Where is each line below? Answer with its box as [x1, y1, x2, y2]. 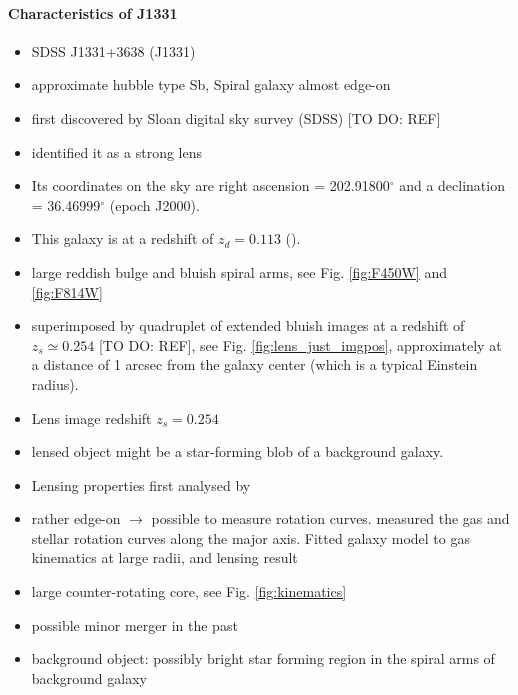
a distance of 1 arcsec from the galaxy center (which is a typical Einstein [31, 354, 478, 375]
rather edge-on [31, 508, 121, 529]
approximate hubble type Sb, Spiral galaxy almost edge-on [31, 74, 391, 95]
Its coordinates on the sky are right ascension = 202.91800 [31, 175, 390, 196]
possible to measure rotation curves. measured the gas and [151, 508, 510, 529]
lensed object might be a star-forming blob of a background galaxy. [31, 441, 444, 462]
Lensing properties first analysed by [31, 474, 251, 495]
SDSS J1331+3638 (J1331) [31, 40, 196, 61]
